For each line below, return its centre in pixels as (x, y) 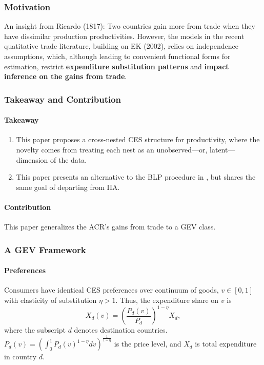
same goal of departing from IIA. (68, 187)
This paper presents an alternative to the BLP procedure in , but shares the (136, 177)
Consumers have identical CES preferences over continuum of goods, (111, 290)
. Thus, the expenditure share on (167, 300)
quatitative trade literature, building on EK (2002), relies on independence (121, 46)
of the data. (68, 159)
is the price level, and (148, 344)
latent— (222, 150)
